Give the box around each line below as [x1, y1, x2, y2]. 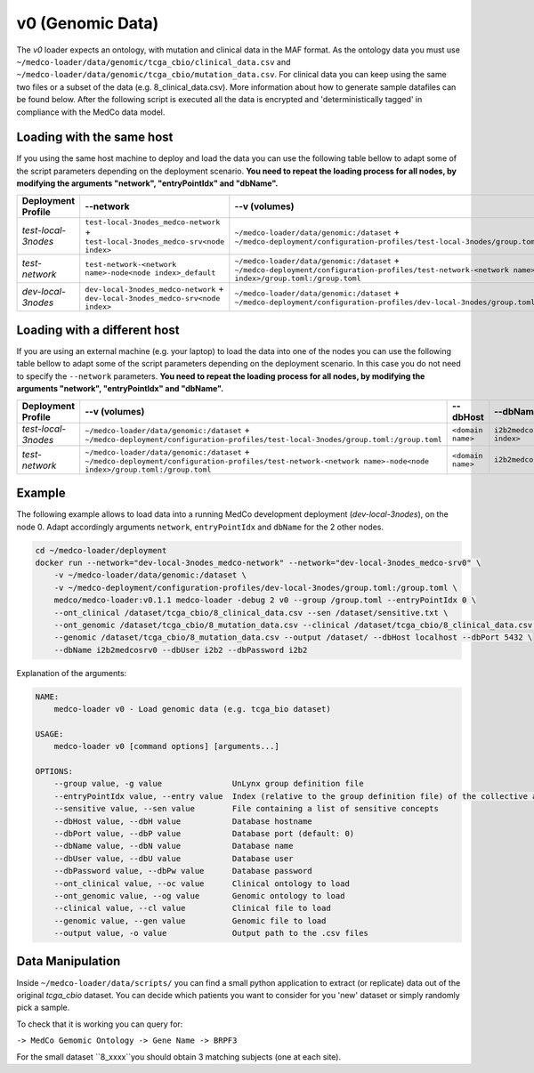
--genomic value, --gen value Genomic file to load [53, 916, 327, 925]
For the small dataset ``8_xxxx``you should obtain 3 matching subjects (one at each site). [16, 1051, 342, 1062]
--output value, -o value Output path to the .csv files [53, 928, 369, 939]
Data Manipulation [16, 954, 121, 969]
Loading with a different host [16, 323, 180, 337]
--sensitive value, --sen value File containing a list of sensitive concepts [53, 803, 440, 814]
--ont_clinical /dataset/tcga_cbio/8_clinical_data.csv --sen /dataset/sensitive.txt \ [53, 608, 449, 617]
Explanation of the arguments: [16, 667, 127, 678]
